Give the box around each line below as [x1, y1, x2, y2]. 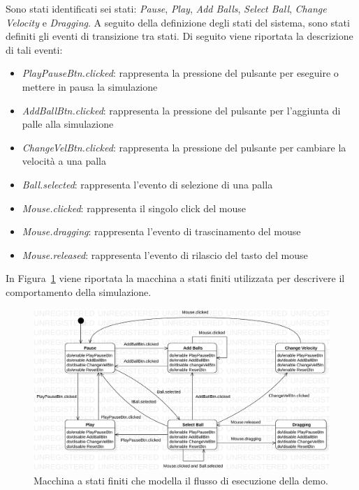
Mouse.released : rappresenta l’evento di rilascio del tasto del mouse [22, 247, 308, 262]
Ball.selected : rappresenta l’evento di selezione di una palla [22, 177, 273, 191]
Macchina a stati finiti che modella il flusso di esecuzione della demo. [34, 473, 328, 487]
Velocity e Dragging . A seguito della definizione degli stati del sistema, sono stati [6, 15, 350, 29]
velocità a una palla [22, 154, 106, 168]
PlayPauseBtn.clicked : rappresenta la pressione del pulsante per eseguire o [22, 66, 339, 80]
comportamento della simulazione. [6, 284, 152, 299]
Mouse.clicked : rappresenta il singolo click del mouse [22, 200, 246, 215]
